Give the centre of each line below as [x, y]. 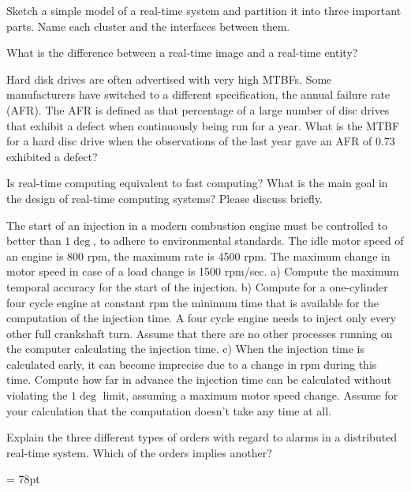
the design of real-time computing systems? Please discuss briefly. [165, 198]
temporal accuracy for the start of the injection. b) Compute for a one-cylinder [197, 286]
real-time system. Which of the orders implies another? [139, 452]
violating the [37, 395]
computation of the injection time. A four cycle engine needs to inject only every [202, 318]
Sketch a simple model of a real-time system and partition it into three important [204, 10]
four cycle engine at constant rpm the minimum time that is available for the [192, 302]
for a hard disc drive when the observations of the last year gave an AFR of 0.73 [201, 141]
